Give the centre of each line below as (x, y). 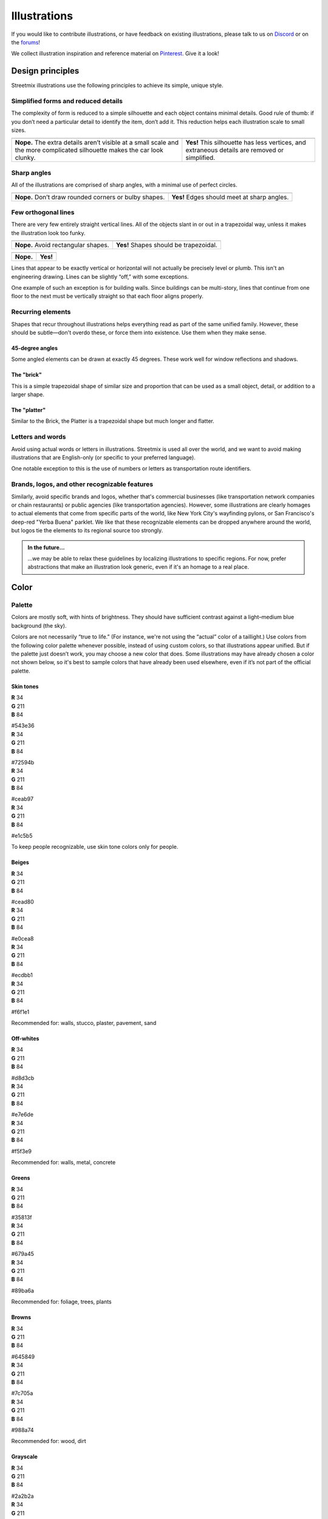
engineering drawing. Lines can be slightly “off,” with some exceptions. (100, 276)
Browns (21, 1317)
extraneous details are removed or (235, 150)
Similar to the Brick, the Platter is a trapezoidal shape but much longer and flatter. (113, 421)
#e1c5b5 (22, 836)
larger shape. (28, 394)
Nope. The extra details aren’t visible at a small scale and (97, 142)
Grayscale (24, 1457)
